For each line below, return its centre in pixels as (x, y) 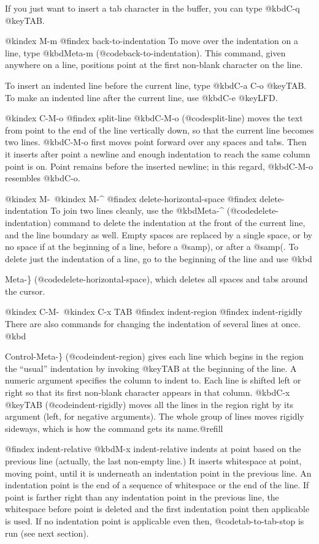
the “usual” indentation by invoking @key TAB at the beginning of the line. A (151, 368)
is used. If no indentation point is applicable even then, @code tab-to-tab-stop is (155, 520)
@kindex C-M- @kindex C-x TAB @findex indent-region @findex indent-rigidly (154, 312)
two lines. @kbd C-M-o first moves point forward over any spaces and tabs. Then (156, 142)
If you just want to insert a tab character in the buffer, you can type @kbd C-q (152, 8)
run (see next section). (47, 533)
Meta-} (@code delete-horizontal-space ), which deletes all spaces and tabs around (156, 279)
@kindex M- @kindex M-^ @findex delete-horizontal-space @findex (131, 198)
